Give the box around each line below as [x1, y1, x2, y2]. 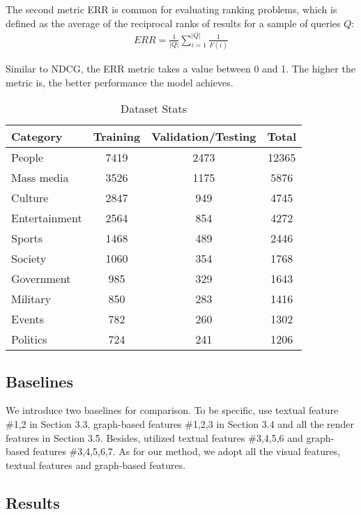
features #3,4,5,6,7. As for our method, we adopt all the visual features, [32, 444, 341, 459]
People [11, 149, 44, 166]
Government [11, 270, 71, 287]
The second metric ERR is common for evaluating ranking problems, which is [6, 2, 337, 16]
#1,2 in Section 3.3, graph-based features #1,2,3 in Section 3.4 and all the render [6, 416, 355, 431]
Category [11, 128, 63, 145]
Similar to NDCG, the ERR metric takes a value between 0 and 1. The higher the [6, 61, 355, 75]
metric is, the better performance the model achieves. [6, 75, 233, 89]
